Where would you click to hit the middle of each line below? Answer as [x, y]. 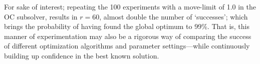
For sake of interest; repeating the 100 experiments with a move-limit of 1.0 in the [130, 6]
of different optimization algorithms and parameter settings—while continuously [127, 46]
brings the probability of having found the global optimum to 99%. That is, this [127, 26]
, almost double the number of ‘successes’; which [174, 16]
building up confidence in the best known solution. [82, 55]
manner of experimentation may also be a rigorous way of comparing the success [128, 36]
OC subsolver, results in [41, 16]
